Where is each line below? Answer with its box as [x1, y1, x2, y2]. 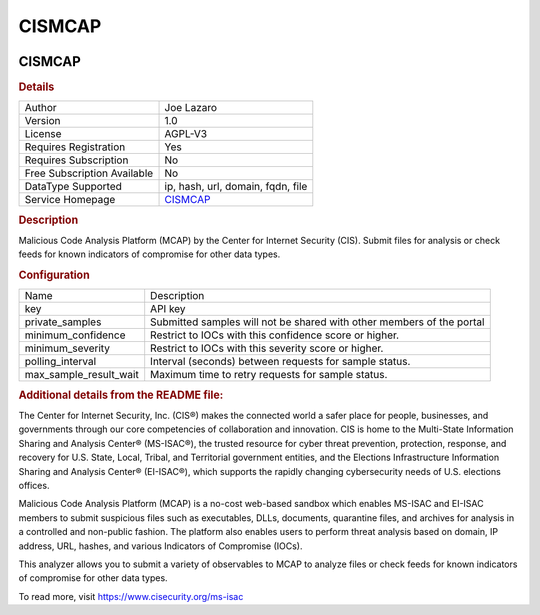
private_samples [24, 315, 102, 329]
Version [24, 114, 61, 128]
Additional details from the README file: [18, 388, 224, 402]
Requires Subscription [24, 153, 129, 167]
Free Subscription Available [24, 166, 154, 180]
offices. [18, 480, 50, 492]
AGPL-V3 [164, 127, 208, 141]
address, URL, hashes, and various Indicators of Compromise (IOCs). [18, 540, 304, 552]
